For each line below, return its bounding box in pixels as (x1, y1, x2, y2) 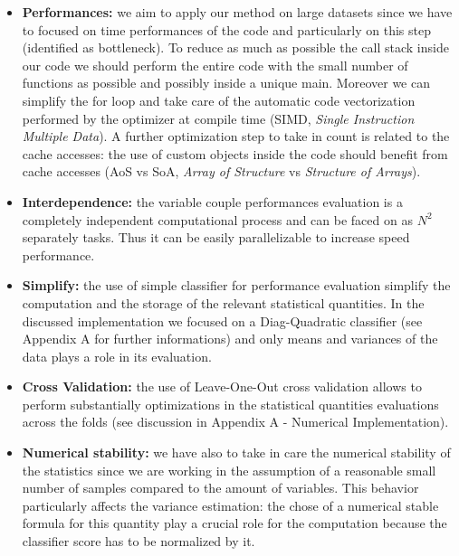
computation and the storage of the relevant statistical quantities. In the (22, 293, 425, 312)
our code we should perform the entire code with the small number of (22, 55, 408, 74)
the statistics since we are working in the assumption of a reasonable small (22, 460, 436, 479)
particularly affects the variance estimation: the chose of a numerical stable (22, 495, 439, 514)
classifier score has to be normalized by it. (22, 532, 255, 551)
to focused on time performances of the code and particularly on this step (22, 20, 431, 39)
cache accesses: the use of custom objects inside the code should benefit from (22, 144, 448, 163)
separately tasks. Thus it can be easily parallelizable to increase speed (22, 228, 410, 247)
